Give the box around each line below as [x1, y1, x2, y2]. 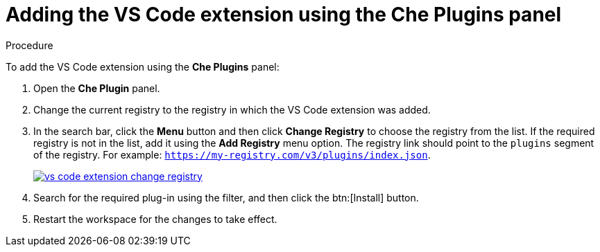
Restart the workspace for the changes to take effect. [33, 213, 277, 225]
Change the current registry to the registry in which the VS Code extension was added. [33, 103, 431, 116]
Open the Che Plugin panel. [33, 82, 160, 94]
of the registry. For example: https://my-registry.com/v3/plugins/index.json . [33, 148, 431, 161]
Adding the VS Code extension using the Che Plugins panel [6, 3, 562, 26]
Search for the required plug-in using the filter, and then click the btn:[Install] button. [33, 191, 419, 204]
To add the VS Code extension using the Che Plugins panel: [6, 60, 280, 73]
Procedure [6, 39, 53, 51]
